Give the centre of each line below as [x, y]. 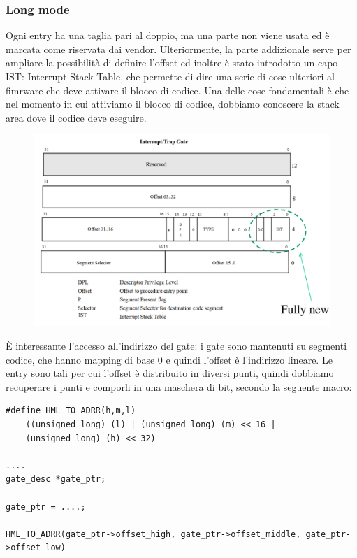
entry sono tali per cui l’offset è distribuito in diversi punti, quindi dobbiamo [170, 373]
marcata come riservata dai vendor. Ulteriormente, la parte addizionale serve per [178, 49]
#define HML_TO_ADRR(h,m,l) [71, 411]
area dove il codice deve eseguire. [76, 117]
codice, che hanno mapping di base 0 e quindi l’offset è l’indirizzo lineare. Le [169, 359]
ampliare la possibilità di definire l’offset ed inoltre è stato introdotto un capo [172, 63]
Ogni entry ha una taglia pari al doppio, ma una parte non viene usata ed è [168, 35]
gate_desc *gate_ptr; [56, 479]
